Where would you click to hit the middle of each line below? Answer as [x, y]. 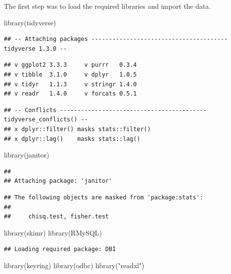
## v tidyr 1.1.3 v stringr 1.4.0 [71, 84]
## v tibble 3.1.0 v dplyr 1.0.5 [71, 74]
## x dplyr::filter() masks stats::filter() [77, 129]
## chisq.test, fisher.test [56, 217]
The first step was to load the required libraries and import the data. [107, 6]
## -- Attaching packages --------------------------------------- [116, 39]
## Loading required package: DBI [60, 249]
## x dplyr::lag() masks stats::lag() [72, 139]
